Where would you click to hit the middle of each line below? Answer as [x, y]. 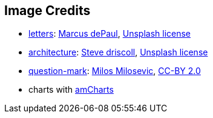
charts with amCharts [71, 90]
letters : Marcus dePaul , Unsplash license [110, 34]
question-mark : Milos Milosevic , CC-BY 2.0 [115, 71]
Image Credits [48, 11]
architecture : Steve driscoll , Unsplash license [118, 52]
